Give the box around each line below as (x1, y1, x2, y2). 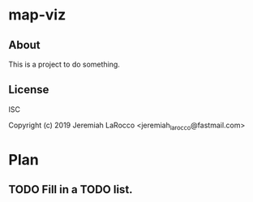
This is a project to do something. (8, 59, 120, 69)
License (8, 83, 49, 97)
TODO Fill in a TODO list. (8, 183, 133, 196)
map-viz (8, 6, 66, 24)
